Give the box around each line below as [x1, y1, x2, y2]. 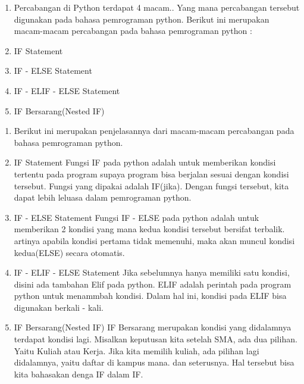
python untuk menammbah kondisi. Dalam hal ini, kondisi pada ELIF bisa [14, 289, 287, 302]
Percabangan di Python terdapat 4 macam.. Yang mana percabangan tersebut [14, 1, 300, 13]
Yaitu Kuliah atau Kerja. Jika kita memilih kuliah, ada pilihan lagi [14, 344, 259, 357]
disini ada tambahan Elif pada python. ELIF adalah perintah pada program [14, 277, 292, 290]
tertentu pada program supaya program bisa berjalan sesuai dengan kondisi [14, 167, 289, 180]
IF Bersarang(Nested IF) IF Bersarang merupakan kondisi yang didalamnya [14, 321, 292, 333]
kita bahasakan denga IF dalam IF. [14, 367, 143, 380]
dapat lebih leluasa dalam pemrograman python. [14, 191, 192, 204]
